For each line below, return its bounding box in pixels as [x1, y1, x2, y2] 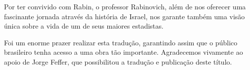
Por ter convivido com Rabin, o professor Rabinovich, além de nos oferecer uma [4, 1, 246, 11]
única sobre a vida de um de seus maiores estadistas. [4, 21, 164, 31]
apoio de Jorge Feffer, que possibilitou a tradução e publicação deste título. [4, 56, 232, 67]
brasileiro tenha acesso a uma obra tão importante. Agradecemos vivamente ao [4, 47, 243, 57]
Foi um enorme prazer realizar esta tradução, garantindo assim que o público [4, 37, 238, 47]
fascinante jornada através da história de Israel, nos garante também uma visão [4, 11, 245, 21]
